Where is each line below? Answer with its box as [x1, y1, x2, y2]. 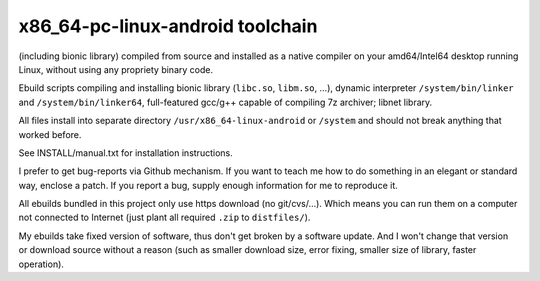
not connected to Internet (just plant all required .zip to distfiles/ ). [18, 211, 311, 224]
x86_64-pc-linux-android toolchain [18, 15, 318, 37]
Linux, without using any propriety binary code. [18, 63, 214, 75]
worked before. [18, 128, 82, 140]
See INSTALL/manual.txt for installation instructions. [18, 146, 234, 159]
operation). [18, 258, 65, 270]
